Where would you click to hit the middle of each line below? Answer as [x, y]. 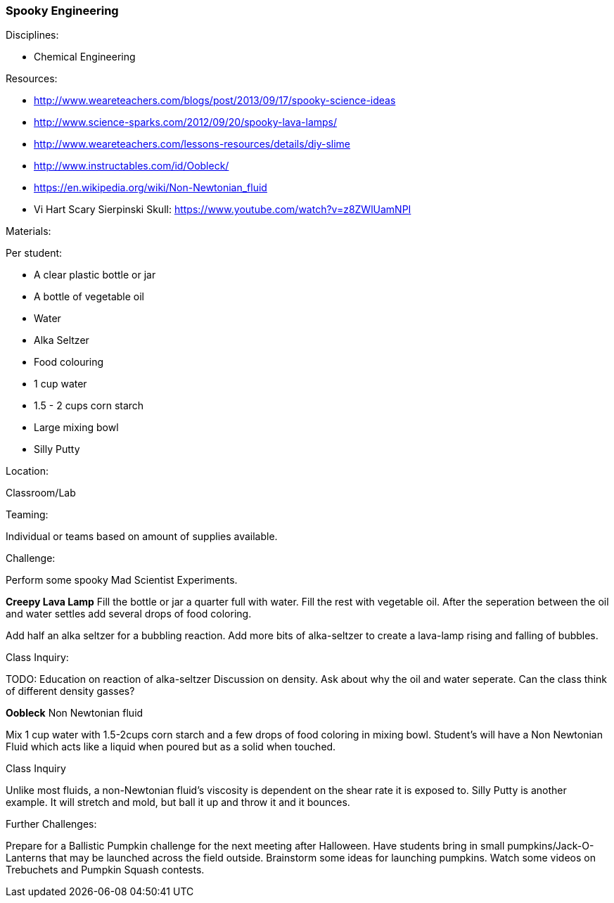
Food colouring [69, 362]
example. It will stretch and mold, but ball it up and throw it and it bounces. [178, 802]
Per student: [34, 253]
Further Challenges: [51, 824]
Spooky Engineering [62, 11]
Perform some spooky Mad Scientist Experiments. [122, 580]
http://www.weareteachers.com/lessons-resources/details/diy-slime [192, 144]
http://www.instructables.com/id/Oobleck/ [132, 166]
